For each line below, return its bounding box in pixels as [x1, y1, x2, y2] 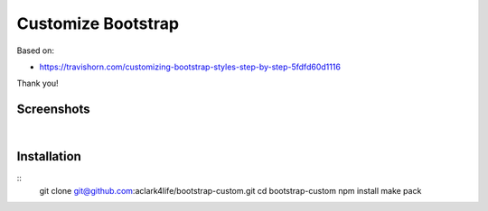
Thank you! [16, 78, 59, 89]
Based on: [16, 45, 54, 56]
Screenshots [16, 102, 90, 117]
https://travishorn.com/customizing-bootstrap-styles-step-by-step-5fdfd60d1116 [39, 61, 341, 72]
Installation [16, 149, 81, 164]
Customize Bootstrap [16, 14, 180, 33]
